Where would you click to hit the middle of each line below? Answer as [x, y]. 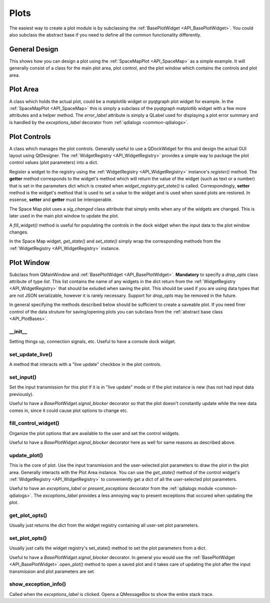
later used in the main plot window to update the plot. [64, 216]
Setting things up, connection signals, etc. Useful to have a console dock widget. [92, 341]
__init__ [18, 331]
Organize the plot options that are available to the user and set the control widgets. [94, 433]
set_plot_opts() [28, 538]
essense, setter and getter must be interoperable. [61, 199]
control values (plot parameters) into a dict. [54, 162]
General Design [34, 49]
